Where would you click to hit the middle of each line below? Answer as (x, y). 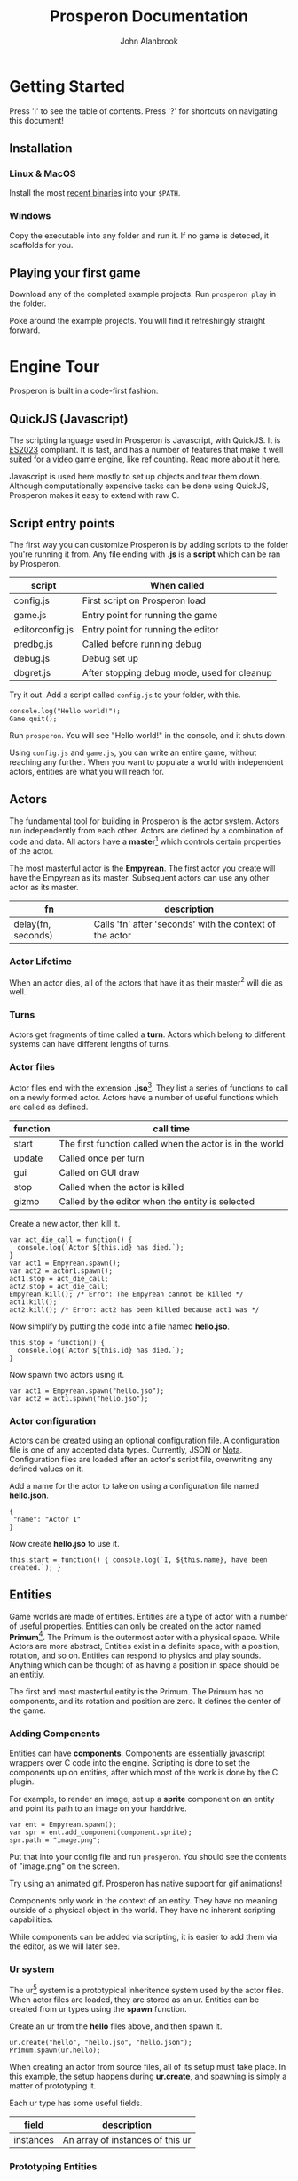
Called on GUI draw (99, 1172)
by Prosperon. (35, 564)
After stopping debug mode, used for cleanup (177, 673)
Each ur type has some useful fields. (76, 2103)
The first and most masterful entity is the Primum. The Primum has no (137, 1692)
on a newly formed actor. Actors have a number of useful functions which (144, 1097)
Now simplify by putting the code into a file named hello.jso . (120, 1326)
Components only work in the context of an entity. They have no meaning (143, 1900)
